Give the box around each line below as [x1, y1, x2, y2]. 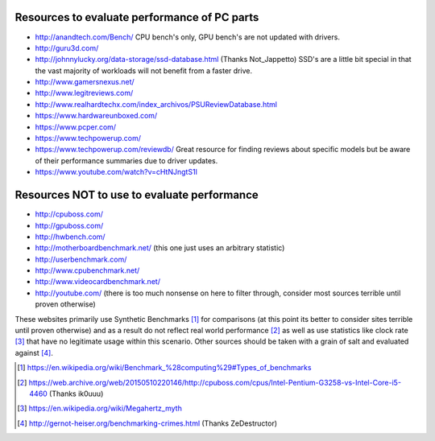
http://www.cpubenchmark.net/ [35, 266, 140, 275]
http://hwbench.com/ [35, 232, 106, 241]
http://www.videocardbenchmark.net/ [35, 277, 161, 286]
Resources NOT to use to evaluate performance [14, 188, 259, 202]
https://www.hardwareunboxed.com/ [35, 111, 158, 121]
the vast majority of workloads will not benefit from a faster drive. [35, 65, 253, 76]
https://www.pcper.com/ [35, 122, 117, 132]
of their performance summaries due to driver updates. [35, 155, 218, 165]
